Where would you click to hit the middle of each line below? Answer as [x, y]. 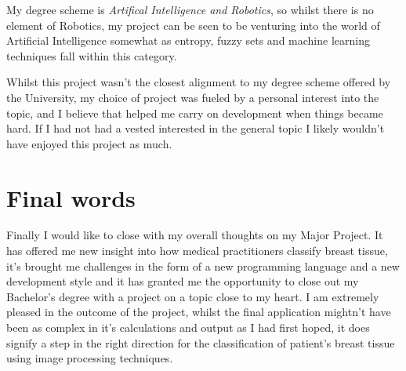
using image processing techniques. [90, 358]
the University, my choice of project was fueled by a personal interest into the [193, 97]
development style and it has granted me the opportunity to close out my [183, 281]
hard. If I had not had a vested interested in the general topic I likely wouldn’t [196, 128]
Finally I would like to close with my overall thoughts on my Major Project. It [195, 235]
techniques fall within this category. [92, 55]
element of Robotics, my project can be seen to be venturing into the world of [193, 25]
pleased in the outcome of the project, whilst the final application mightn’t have [199, 312]
